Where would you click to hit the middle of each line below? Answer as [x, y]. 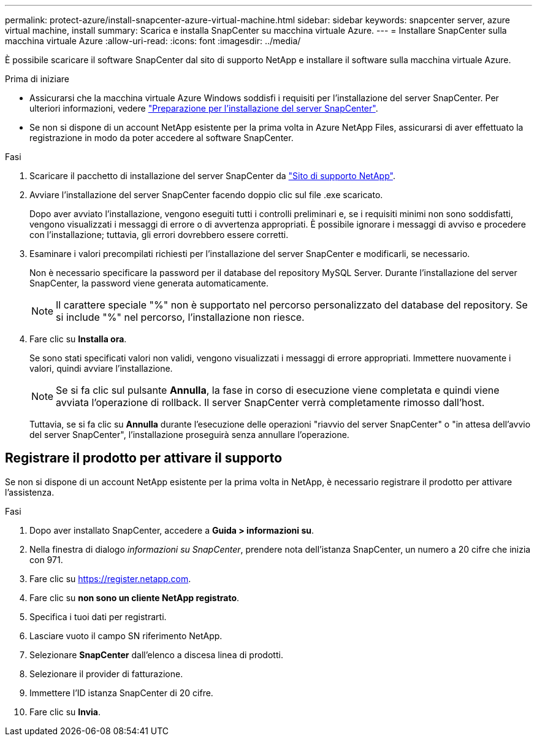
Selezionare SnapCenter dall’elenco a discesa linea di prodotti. [156, 655]
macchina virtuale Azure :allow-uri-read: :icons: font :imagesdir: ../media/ [153, 41]
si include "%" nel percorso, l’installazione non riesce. [180, 317]
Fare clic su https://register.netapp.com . [110, 578]
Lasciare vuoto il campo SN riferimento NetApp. [126, 635]
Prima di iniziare [37, 79]
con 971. [46, 559]
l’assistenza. [30, 492]
